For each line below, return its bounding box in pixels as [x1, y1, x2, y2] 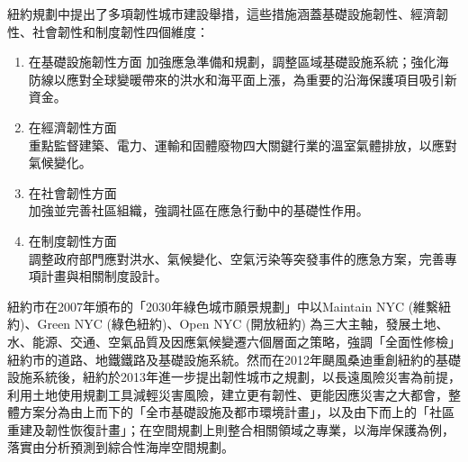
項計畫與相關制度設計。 [28, 267, 167, 285]
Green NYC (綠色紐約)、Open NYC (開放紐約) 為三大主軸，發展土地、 [37, 314, 449, 333]
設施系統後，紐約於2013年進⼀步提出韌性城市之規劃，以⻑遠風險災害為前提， [7, 367, 461, 386]
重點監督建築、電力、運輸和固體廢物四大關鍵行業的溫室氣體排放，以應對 [28, 135, 457, 154]
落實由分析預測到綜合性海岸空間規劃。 [7, 438, 234, 457]
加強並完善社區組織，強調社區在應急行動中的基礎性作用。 [28, 201, 369, 220]
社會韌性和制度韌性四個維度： [31, 22, 209, 41]
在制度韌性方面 [28, 231, 117, 249]
